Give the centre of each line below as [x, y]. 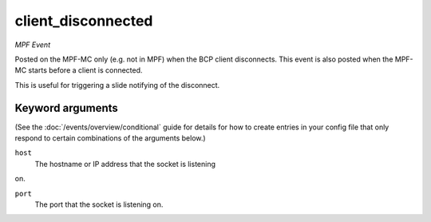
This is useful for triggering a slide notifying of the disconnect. [117, 85]
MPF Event [33, 45]
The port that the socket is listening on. [99, 204]
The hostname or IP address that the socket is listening [125, 164]
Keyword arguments [67, 108]
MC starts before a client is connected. [79, 70]
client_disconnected [84, 21]
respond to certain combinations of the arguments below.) [111, 138]
